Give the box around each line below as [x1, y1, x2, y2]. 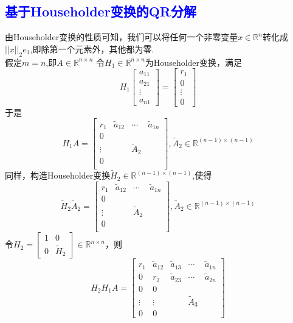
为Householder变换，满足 [145, 55, 243, 68]
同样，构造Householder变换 [5, 169, 111, 182]
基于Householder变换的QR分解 [5, 2, 196, 21]
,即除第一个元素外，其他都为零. [30, 42, 154, 55]
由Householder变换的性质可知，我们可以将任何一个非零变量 [5, 30, 238, 43]
